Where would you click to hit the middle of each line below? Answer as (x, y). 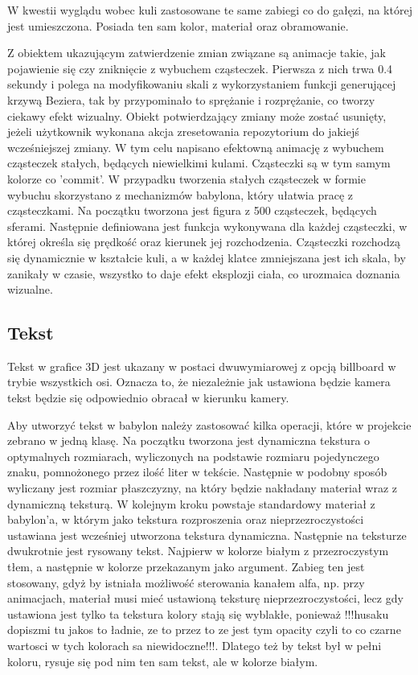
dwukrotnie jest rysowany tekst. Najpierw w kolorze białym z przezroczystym (198, 551)
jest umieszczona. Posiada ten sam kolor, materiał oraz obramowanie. (178, 25)
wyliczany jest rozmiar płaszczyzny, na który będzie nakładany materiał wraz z (202, 488)
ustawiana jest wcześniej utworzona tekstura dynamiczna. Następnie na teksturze (207, 535)
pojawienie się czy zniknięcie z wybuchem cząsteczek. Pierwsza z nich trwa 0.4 (200, 68)
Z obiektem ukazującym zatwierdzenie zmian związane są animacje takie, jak (197, 53)
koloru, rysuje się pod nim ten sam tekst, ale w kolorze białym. (163, 661)
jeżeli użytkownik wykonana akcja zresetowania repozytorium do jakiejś (183, 132)
